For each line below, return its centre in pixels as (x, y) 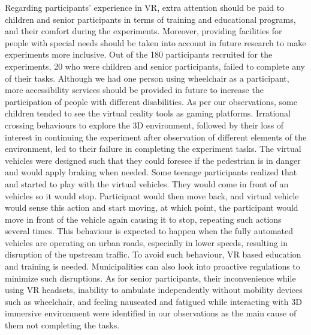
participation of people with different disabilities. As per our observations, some (151, 101)
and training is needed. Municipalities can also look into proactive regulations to (153, 266)
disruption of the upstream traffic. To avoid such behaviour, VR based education (153, 254)
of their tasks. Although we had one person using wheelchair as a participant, (147, 78)
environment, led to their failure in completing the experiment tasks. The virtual (153, 149)
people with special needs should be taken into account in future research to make (155, 42)
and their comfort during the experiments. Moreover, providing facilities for (144, 31)
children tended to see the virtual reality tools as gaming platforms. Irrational (148, 113)
